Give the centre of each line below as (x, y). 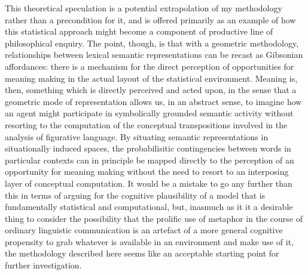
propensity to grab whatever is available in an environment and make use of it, (149, 241)
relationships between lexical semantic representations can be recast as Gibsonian (154, 55)
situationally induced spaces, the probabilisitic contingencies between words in (148, 148)
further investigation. (43, 265)
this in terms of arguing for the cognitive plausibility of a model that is (135, 195)
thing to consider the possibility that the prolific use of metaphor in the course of (154, 218)
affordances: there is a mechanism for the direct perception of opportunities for (150, 66)
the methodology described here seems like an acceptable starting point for (142, 253)
